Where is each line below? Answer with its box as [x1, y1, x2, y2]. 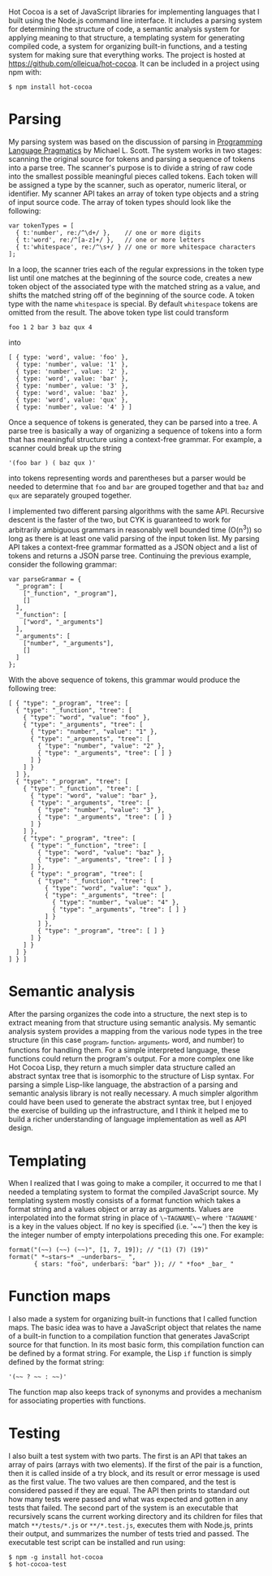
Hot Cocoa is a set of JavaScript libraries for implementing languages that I [8, 7, 260, 16]
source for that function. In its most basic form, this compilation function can [8, 1340, 265, 1350]
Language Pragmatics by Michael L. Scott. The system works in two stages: [8, 145, 262, 155]
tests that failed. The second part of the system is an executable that [8, 1503, 239, 1513]
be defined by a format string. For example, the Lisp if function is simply [8, 1348, 253, 1358]
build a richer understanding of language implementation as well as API [8, 1114, 247, 1124]
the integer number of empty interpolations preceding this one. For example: [8, 1231, 265, 1240]
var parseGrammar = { [8, 575, 82, 584]
